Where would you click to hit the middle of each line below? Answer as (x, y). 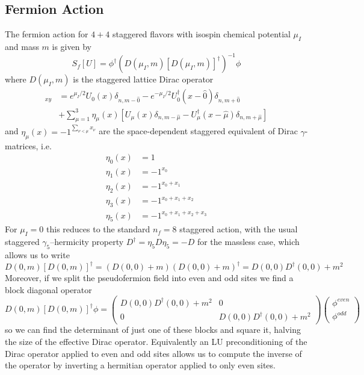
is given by (72, 46)
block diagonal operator (48, 289)
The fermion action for (47, 34)
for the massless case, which (248, 242)
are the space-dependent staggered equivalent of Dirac (198, 131)
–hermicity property (87, 242)
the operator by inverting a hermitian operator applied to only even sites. (140, 365)
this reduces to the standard (98, 229)
